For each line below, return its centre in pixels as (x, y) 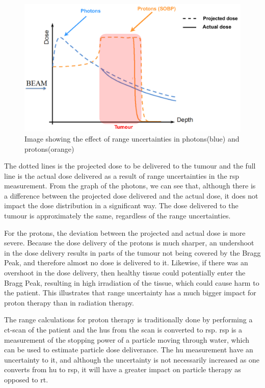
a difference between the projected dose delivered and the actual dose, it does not (131, 195)
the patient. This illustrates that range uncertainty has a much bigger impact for (130, 293)
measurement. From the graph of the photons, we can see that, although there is (130, 186)
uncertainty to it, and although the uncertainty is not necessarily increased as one (132, 359)
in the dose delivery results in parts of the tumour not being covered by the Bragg (132, 252)
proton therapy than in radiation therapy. (69, 302)
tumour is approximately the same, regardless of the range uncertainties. (117, 216)
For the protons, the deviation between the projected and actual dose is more (125, 232)
